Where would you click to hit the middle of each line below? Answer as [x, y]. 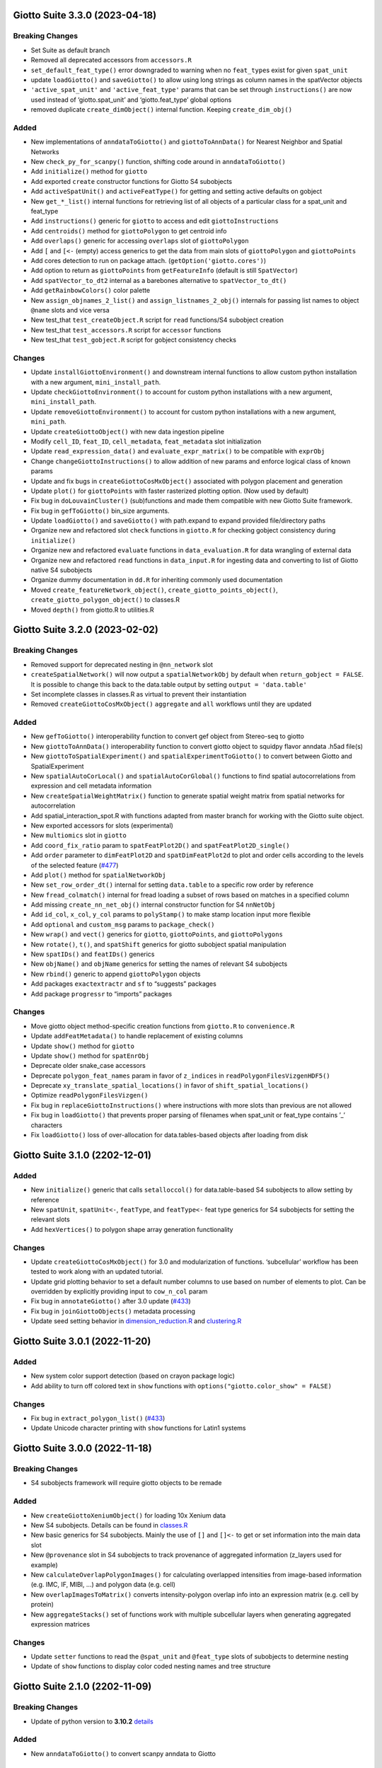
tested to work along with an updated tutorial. [97, 1272]
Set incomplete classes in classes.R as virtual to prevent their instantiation [139, 694]
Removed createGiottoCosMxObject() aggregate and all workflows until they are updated [171, 704]
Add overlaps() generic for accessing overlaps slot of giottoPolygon [140, 241]
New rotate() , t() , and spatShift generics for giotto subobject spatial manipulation [158, 944]
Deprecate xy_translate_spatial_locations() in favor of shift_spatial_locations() [170, 1086]
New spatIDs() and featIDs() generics [93, 954]
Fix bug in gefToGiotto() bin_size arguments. [100, 511]
